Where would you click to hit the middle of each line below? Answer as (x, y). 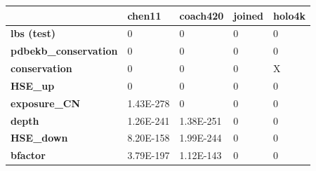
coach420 (202, 15)
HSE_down (39, 138)
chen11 (144, 15)
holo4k (290, 15)
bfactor (28, 155)
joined (249, 15)
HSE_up (33, 85)
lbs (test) (33, 33)
